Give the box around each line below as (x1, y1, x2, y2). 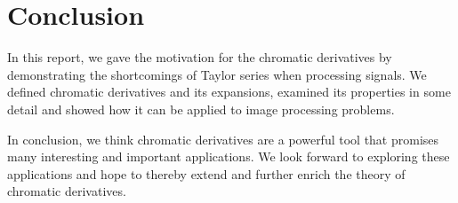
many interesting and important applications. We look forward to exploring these (7, 147, 450, 166)
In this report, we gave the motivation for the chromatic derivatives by (7, 48, 392, 66)
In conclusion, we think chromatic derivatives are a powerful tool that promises (7, 129, 439, 148)
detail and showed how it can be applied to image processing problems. (7, 99, 395, 118)
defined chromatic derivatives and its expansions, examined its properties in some (7, 82, 451, 101)
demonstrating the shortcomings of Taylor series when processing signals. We (7, 65, 427, 83)
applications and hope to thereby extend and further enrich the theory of (7, 164, 406, 183)
